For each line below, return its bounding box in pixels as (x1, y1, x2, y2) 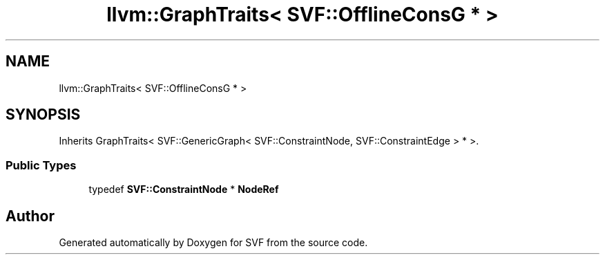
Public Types (6, 158, 77, 172)
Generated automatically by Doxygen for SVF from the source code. (59, 236, 368, 249)
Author (6, 207, 55, 225)
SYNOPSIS (6, 106, 81, 124)
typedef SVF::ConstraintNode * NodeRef (88, 183, 279, 196)
